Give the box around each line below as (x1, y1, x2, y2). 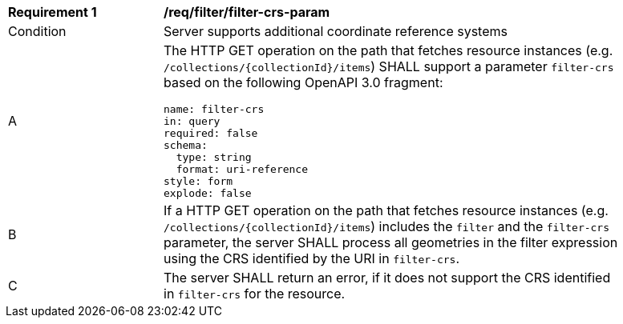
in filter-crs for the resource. (164, 286, 346, 302)
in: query (164, 115, 220, 127)
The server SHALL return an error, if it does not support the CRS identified (164, 270, 611, 286)
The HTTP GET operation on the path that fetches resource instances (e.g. (164, 42, 613, 58)
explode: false (164, 187, 252, 199)
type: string (176, 151, 252, 163)
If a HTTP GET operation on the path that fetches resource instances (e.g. (164, 202, 609, 218)
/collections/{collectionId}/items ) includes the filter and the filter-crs (164, 218, 610, 234)
